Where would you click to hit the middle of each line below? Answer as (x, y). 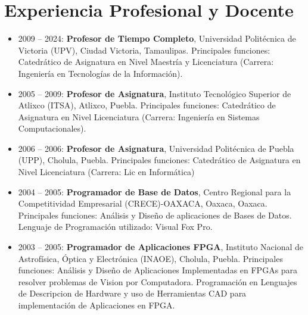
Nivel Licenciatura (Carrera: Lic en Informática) (106, 172)
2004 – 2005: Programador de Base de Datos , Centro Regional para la (155, 191)
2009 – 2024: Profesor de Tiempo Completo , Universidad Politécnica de (157, 38)
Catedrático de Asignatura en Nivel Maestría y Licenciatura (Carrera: (146, 62)
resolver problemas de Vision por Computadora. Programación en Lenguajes (158, 281)
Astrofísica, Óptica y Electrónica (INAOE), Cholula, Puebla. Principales (150, 258)
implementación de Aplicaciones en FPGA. (97, 305)
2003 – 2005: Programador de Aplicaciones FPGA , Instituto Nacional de (161, 247)
